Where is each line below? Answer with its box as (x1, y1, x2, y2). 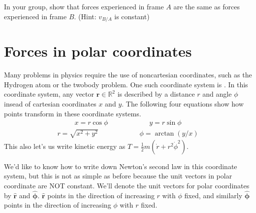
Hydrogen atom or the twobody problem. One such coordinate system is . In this (4, 79, 248, 89)
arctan (155, 130, 174, 137)
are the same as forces (173, 1, 240, 11)
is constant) (114, 11, 150, 21)
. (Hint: (74, 11, 96, 21)
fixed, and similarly (184, 190, 243, 200)
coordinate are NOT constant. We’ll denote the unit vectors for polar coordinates (4, 180, 250, 190)
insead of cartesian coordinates (4, 98, 96, 108)
